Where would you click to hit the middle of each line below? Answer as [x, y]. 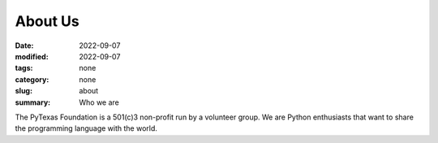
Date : [24, 45]
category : [32, 79]
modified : [32, 56]
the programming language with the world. [86, 128]
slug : [24, 91]
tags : [24, 68]
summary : [33, 102]
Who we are [99, 102]
